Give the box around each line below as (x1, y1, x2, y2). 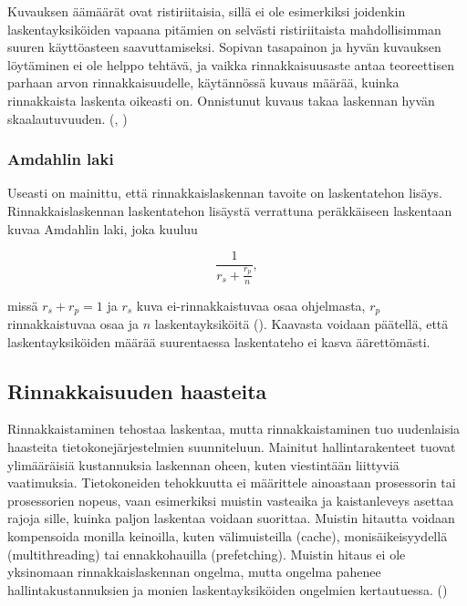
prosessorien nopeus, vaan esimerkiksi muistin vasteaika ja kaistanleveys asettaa (7, 490, 454, 509)
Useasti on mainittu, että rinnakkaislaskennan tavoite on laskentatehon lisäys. (7, 183, 442, 202)
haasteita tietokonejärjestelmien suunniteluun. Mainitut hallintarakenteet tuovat (7, 437, 456, 457)
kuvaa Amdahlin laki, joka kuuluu (7, 219, 198, 238)
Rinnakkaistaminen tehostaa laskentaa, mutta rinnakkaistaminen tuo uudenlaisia (7, 419, 461, 438)
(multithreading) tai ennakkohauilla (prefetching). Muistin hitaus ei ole (7, 544, 406, 563)
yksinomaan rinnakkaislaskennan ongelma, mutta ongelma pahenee (7, 562, 381, 581)
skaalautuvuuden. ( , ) (7, 108, 128, 128)
